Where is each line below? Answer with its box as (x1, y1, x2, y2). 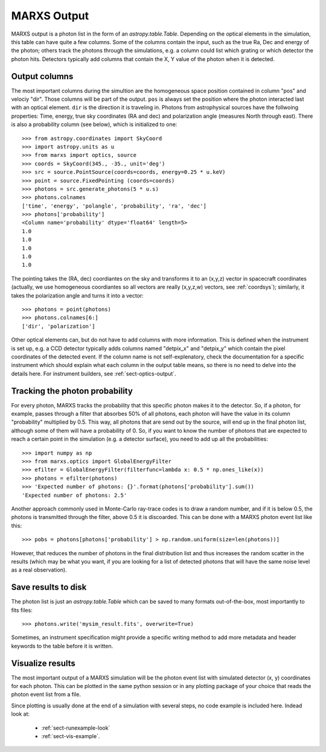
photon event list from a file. (11, 691, 81, 698)
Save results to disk (11, 582, 87, 593)
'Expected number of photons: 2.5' (22, 492, 127, 499)
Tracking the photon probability (11, 386, 133, 396)
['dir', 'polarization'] (22, 323, 95, 330)
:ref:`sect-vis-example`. (41, 733, 100, 739)
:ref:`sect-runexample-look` (41, 724, 110, 731)
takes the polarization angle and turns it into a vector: (11, 292, 144, 299)
